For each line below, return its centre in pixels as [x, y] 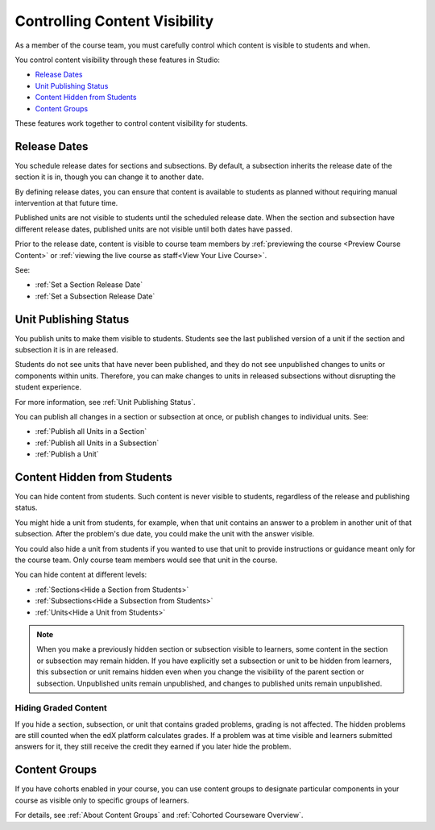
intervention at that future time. [66, 202]
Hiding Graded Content [61, 708]
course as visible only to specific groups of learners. [102, 800]
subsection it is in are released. [66, 350]
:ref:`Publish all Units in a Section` [91, 432]
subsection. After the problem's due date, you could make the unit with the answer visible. [165, 534]
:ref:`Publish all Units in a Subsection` [97, 443]
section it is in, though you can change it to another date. [110, 177]
